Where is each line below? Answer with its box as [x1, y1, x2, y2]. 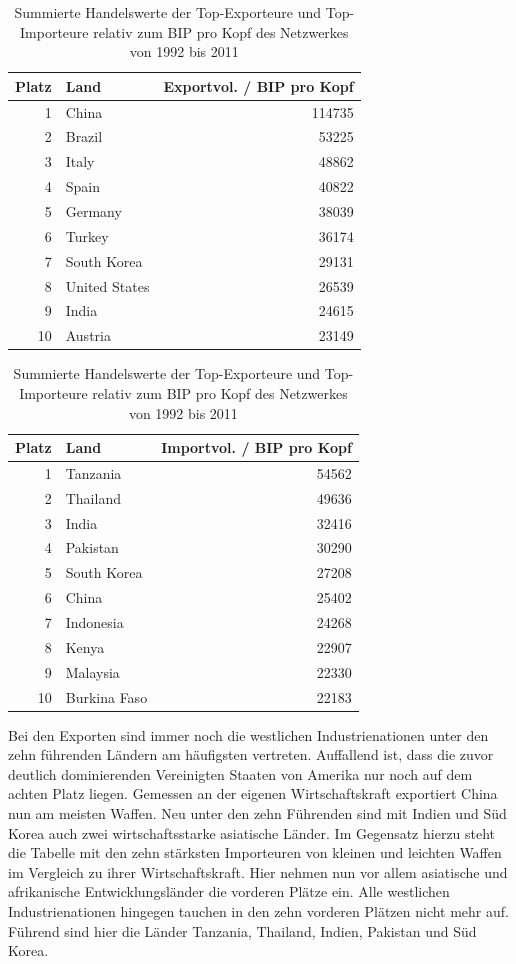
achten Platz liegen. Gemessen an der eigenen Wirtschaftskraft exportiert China [8, 783, 498, 804]
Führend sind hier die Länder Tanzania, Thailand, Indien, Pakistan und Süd [8, 920, 477, 941]
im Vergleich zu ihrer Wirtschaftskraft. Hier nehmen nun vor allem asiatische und [8, 861, 508, 882]
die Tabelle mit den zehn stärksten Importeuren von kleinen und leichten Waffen [8, 842, 502, 863]
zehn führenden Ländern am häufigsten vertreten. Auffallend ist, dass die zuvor [8, 744, 494, 765]
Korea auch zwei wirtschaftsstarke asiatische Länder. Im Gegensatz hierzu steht [8, 822, 496, 843]
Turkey [65, 225, 109, 246]
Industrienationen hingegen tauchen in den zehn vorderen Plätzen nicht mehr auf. [8, 900, 509, 921]
